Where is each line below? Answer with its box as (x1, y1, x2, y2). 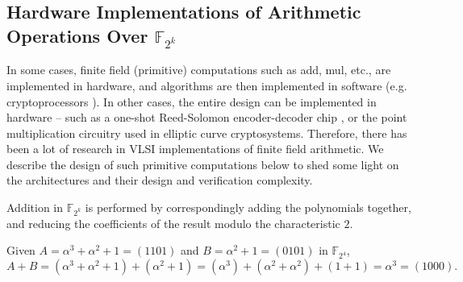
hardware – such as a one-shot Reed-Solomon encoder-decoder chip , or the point (6, 109, 407, 126)
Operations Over (6, 23, 148, 48)
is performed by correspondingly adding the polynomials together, (85, 199, 411, 216)
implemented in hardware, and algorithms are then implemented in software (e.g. (6, 77, 407, 93)
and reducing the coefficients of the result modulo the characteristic (6, 214, 340, 231)
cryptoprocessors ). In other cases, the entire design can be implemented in (6, 93, 377, 110)
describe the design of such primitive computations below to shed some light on (6, 156, 399, 172)
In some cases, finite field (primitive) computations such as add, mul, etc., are (6, 61, 391, 78)
